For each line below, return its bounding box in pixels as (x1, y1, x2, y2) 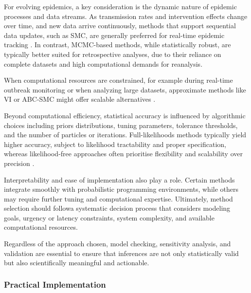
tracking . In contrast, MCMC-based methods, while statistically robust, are (4, 39, 231, 50)
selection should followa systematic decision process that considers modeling (4, 203, 231, 213)
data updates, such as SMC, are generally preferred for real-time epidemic (4, 30, 225, 40)
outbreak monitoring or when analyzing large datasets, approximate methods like (4, 84, 246, 94)
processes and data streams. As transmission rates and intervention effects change (4, 11, 248, 21)
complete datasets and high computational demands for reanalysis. (4, 58, 203, 69)
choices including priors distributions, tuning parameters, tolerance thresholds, (4, 120, 238, 130)
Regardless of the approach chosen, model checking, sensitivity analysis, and (4, 238, 231, 249)
